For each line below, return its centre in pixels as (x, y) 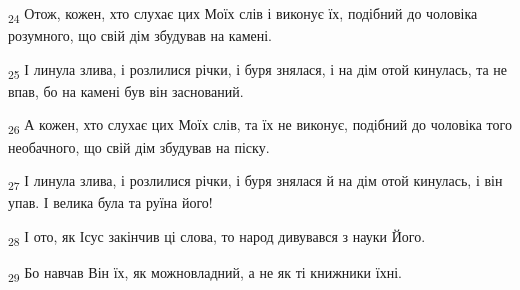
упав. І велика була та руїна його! (110, 202)
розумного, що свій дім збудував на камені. (140, 35)
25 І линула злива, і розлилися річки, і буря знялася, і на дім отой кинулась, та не (258, 70)
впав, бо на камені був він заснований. (126, 90)
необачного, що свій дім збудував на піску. (139, 146)
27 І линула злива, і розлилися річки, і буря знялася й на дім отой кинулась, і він (255, 181)
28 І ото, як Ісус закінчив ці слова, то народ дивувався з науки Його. (217, 237)
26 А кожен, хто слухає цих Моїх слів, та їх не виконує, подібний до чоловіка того (260, 126)
